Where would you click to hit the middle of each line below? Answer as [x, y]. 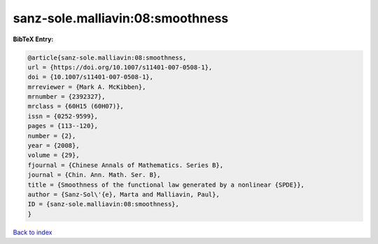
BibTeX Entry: [33, 39]
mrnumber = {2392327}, [66, 97]
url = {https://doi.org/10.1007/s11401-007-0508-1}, [120, 67]
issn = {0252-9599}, [63, 116]
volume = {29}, [54, 155]
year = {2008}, [54, 146]
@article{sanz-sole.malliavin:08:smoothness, [107, 57]
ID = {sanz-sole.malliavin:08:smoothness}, [104, 204]
